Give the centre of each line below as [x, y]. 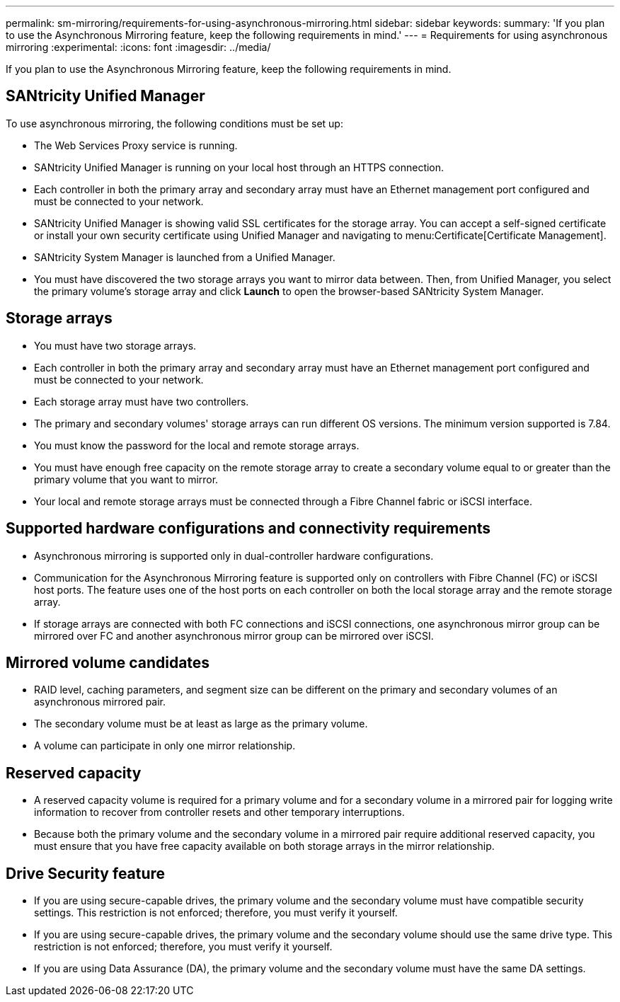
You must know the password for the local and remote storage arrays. [197, 445]
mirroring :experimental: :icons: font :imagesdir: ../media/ [138, 47]
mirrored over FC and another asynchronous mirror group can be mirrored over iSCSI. [234, 635]
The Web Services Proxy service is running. [136, 145]
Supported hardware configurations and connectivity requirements [248, 529]
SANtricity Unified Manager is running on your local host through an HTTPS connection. [239, 167]
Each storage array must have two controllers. [142, 401]
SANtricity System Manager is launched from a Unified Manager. [185, 257]
